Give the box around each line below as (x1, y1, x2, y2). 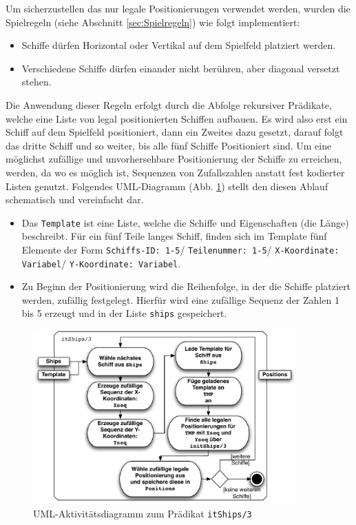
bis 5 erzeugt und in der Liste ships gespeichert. (21, 306, 227, 320)
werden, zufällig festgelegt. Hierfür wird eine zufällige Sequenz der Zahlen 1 (21, 292, 339, 307)
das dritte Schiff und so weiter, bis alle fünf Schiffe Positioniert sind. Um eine (6, 138, 332, 152)
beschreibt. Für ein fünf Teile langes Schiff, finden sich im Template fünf (21, 229, 327, 243)
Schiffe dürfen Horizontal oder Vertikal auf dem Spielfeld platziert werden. (21, 38, 336, 52)
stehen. (21, 74, 52, 89)
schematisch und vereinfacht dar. (6, 192, 144, 207)
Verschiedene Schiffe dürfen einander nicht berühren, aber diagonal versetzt (21, 61, 340, 75)
